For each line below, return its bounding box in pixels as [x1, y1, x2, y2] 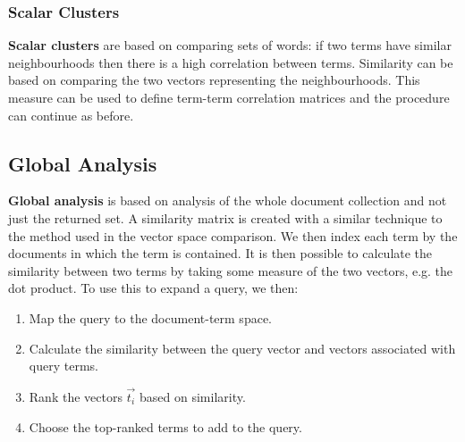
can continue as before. [8, 105, 134, 124]
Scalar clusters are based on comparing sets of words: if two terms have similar [8, 36, 452, 54]
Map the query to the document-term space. [29, 308, 272, 327]
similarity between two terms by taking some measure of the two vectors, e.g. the [8, 261, 453, 279]
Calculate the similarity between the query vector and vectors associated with [29, 338, 456, 357]
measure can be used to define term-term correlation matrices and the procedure [8, 88, 450, 106]
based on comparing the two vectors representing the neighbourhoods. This [8, 71, 420, 89]
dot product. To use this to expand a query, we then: [8, 279, 299, 297]
